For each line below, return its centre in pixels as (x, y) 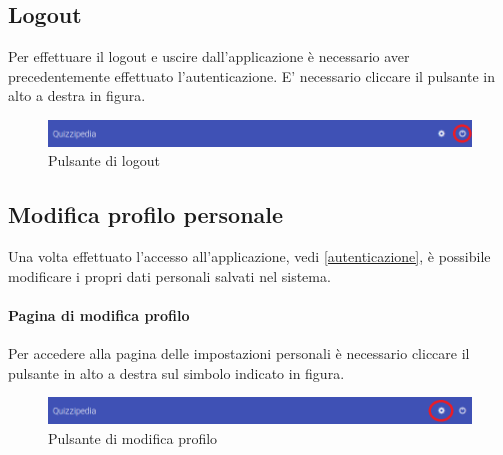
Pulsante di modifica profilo (133, 437)
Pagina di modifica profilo (99, 314)
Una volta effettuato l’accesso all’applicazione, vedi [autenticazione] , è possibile (249, 256)
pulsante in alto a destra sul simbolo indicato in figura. (176, 372)
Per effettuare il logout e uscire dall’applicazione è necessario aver (209, 56)
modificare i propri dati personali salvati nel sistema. (169, 275)
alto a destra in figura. (77, 95)
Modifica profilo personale (146, 214)
